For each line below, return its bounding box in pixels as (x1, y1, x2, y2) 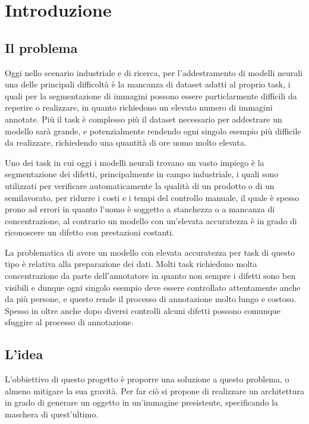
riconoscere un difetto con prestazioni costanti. (5, 226, 175, 238)
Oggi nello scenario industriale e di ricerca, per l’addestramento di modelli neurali (5, 66, 303, 78)
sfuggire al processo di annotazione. (5, 316, 134, 328)
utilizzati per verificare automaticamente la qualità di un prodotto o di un (5, 179, 275, 191)
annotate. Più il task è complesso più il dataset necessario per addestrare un (5, 112, 282, 125)
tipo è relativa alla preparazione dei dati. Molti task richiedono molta (5, 257, 257, 270)
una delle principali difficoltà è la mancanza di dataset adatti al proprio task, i (5, 78, 291, 90)
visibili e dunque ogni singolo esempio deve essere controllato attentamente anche (5, 281, 301, 293)
